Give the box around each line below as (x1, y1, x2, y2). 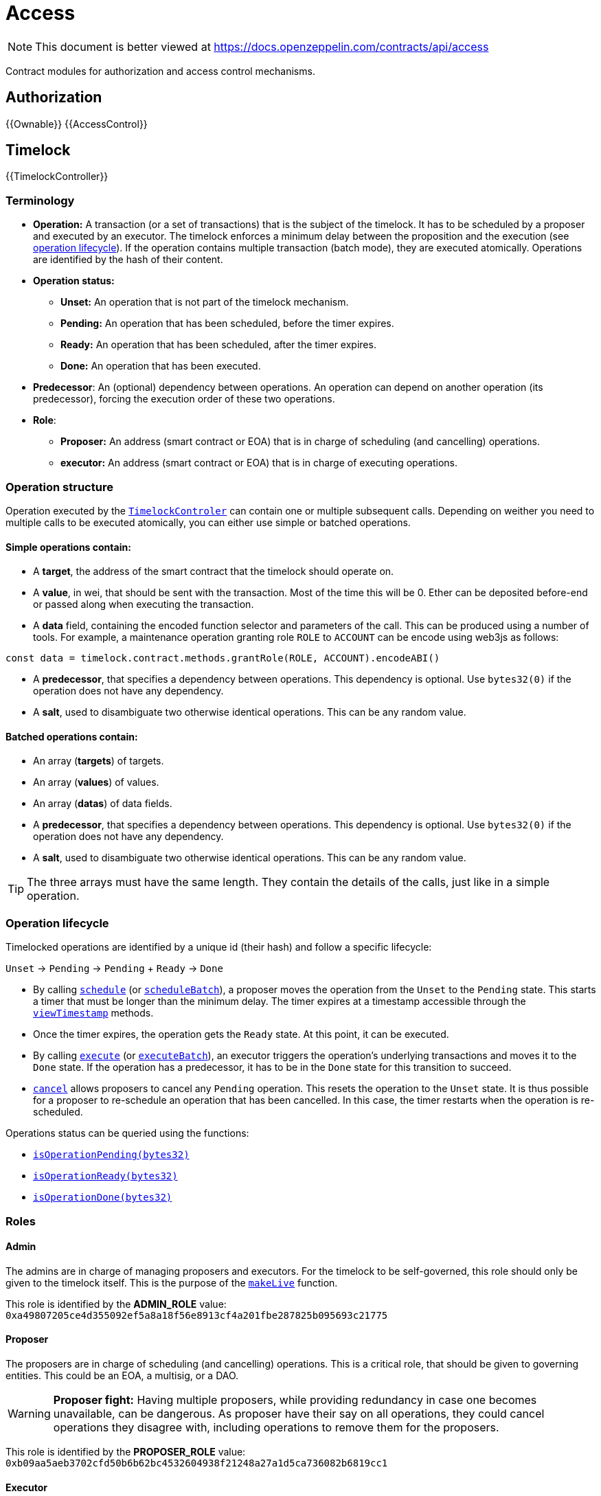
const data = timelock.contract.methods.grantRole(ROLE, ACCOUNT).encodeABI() (5, 653, 440, 664)
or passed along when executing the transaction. (33, 598, 254, 611)
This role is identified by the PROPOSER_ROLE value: (5, 1445, 246, 1458)
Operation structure (5, 479, 113, 494)
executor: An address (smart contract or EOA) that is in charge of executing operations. (60, 457, 457, 469)
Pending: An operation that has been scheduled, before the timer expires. (60, 317, 394, 330)
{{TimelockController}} (5, 170, 109, 183)
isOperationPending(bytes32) (33, 1149, 190, 1161)
